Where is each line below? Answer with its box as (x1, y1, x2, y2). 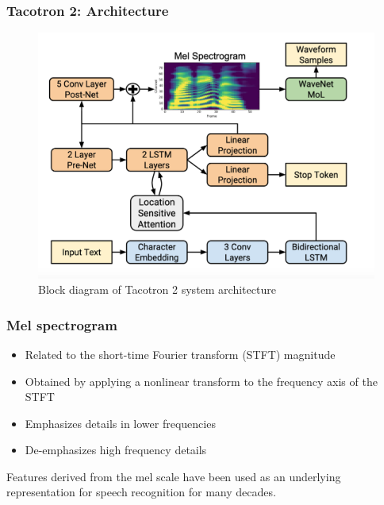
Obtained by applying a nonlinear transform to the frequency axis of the (25, 372, 378, 389)
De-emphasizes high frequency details (25, 441, 207, 458)
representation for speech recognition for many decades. (6, 484, 276, 500)
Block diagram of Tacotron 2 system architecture (38, 281, 276, 298)
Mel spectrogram (6, 314, 117, 334)
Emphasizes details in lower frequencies (25, 414, 216, 431)
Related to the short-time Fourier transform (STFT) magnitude (25, 345, 336, 362)
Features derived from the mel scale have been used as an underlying (6, 468, 341, 484)
